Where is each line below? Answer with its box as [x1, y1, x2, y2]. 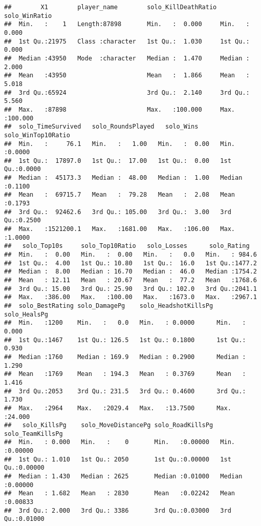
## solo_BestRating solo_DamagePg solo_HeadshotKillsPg [4, 302, 213, 309]
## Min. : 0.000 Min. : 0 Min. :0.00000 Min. [4, 438, 235, 446]
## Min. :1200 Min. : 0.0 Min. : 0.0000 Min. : [4, 319, 246, 327]
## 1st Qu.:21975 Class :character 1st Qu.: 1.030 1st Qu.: [4, 37, 250, 45]
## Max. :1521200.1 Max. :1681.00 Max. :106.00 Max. [4, 225, 235, 233]
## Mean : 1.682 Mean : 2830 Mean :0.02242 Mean [4, 490, 235, 497]
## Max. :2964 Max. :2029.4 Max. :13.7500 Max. [4, 404, 231, 412]
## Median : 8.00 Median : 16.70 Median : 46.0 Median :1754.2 [4, 268, 257, 276]
